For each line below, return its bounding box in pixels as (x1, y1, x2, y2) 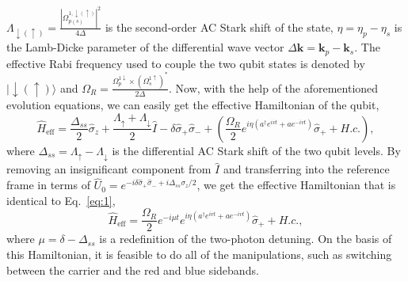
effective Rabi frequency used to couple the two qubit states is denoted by (6, 55, 365, 71)
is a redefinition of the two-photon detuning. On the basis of (99, 230, 392, 247)
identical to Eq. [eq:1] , (6, 192, 116, 208)
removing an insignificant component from (6, 161, 212, 177)
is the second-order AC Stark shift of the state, (105, 18, 334, 35)
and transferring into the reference (223, 161, 390, 177)
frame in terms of (6, 177, 90, 193)
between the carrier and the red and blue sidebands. (6, 261, 259, 278)
